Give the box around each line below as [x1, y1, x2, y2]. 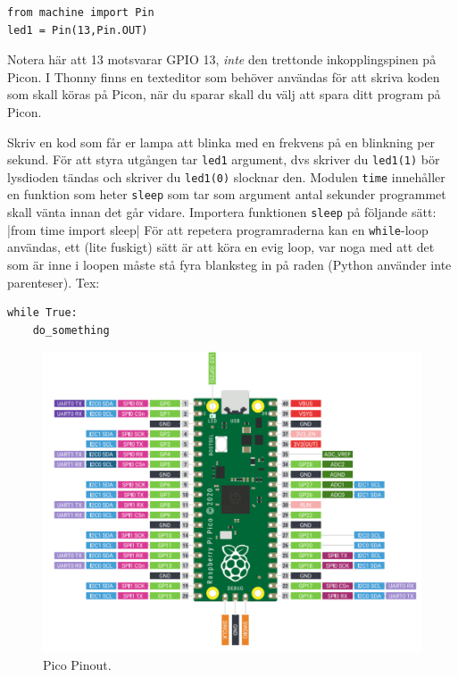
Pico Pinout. [43, 656, 112, 674]
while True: [7, 306, 78, 320]
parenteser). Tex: [7, 272, 100, 291]
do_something [32, 323, 110, 337]
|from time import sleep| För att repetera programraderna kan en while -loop [7, 220, 429, 238]
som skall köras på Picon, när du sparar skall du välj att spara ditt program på [7, 85, 441, 104]
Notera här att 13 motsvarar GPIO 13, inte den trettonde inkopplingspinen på [7, 50, 437, 69]
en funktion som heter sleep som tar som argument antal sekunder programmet [7, 185, 446, 204]
